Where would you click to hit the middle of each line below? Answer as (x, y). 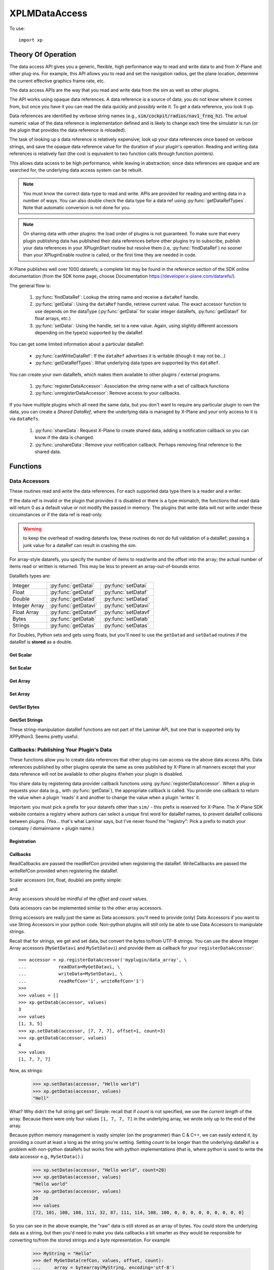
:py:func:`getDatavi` (74, 606)
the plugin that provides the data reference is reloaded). (68, 130)
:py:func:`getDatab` (73, 619)
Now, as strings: (26, 1071)
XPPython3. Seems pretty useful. (44, 737)
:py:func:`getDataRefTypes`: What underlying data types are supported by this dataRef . (127, 363)
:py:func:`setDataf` (126, 592)
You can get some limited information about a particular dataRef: (77, 344)
